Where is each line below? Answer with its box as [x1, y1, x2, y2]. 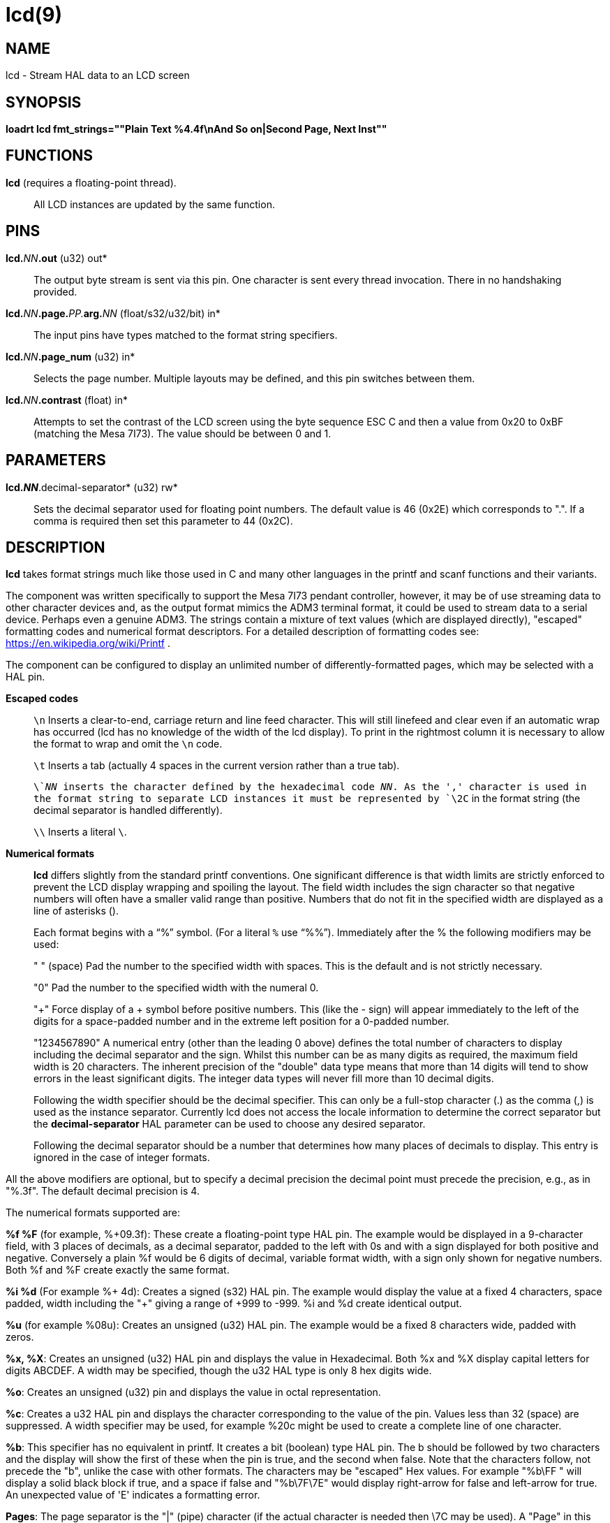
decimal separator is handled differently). [34, 804, 223, 817]
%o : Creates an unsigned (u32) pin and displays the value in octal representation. [6, 1386, 381, 1399]
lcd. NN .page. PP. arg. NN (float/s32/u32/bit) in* [6, 307, 221, 319]
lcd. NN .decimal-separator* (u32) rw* [6, 481, 178, 493]
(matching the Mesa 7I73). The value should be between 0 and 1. [34, 427, 332, 439]
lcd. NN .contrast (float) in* [6, 393, 128, 406]
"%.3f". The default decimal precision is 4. [6, 1185, 200, 1197]
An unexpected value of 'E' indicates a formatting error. [6, 1489, 260, 1501]
